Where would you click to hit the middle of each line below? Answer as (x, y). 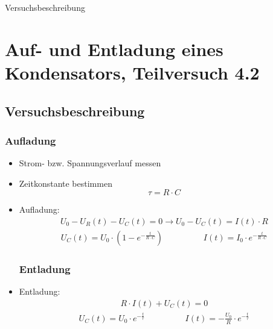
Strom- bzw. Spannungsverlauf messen (90, 163)
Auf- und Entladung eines (114, 49)
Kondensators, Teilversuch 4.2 (132, 72)
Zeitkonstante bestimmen (66, 183)
